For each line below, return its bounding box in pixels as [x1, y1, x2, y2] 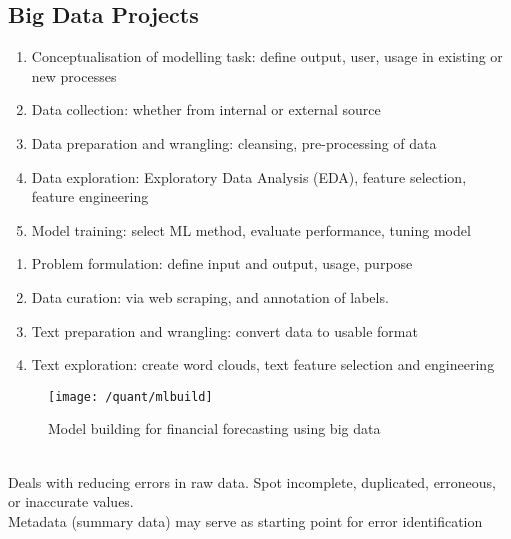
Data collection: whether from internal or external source [31, 99, 381, 120]
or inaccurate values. [8, 491, 134, 512]
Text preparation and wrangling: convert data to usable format [31, 320, 418, 341]
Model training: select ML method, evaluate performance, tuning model [31, 219, 471, 240]
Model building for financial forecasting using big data [48, 418, 381, 439]
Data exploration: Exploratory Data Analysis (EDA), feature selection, [31, 166, 467, 187]
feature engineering [31, 186, 149, 207]
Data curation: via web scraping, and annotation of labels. [31, 286, 389, 307]
